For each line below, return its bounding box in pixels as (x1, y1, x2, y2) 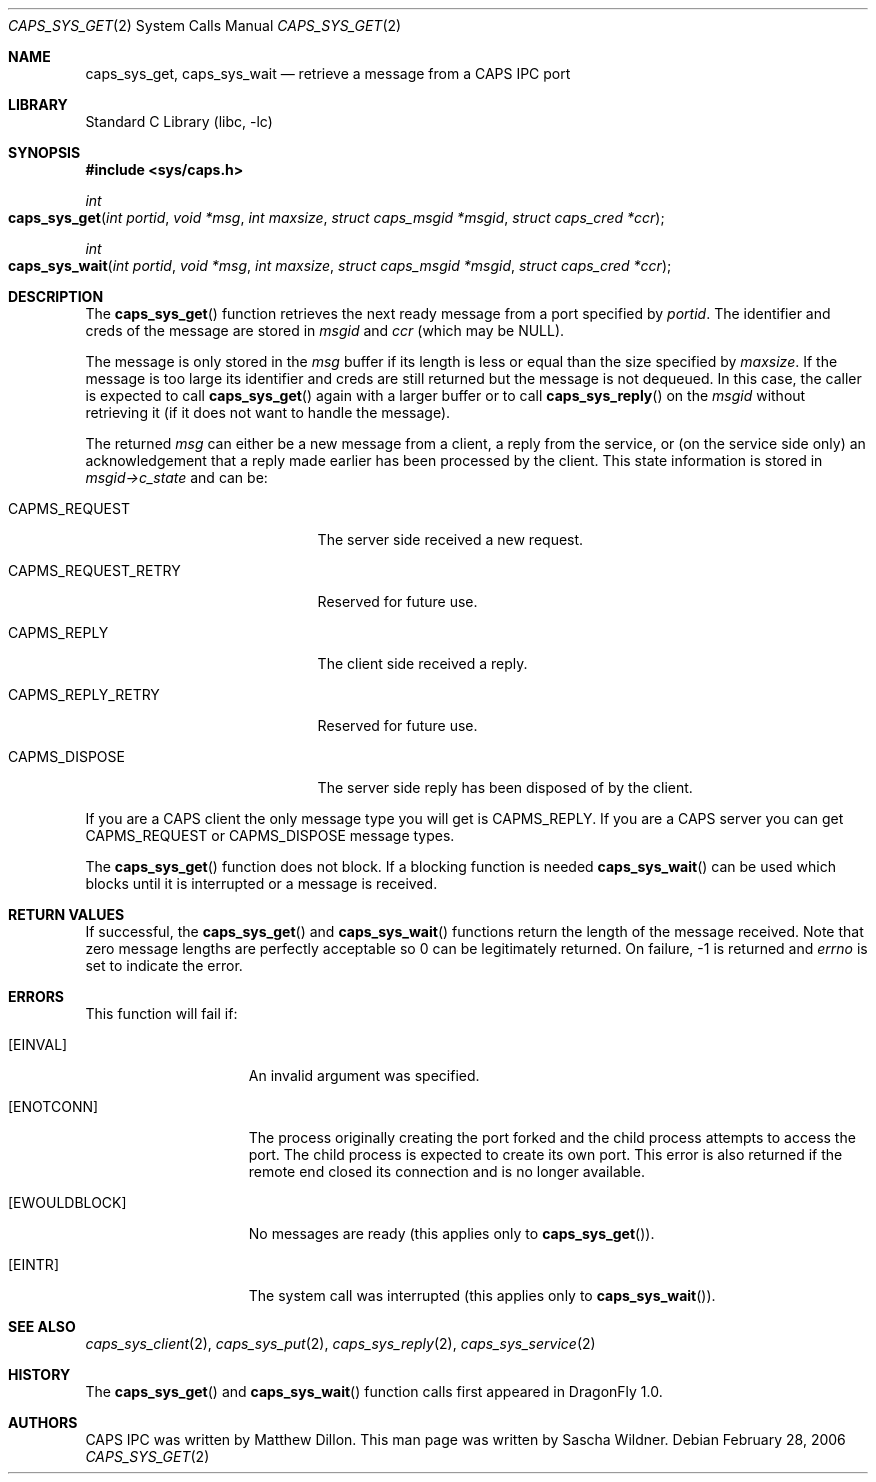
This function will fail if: (85, 1005, 238, 1022)
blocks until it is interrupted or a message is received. (85, 875, 438, 892)
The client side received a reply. (317, 655, 528, 672)
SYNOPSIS (8, 144, 81, 161)
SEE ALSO (8, 1318, 76, 1335)
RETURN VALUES (8, 906, 125, 923)
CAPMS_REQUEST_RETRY (8, 562, 181, 579)
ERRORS (8, 988, 65, 1005)
